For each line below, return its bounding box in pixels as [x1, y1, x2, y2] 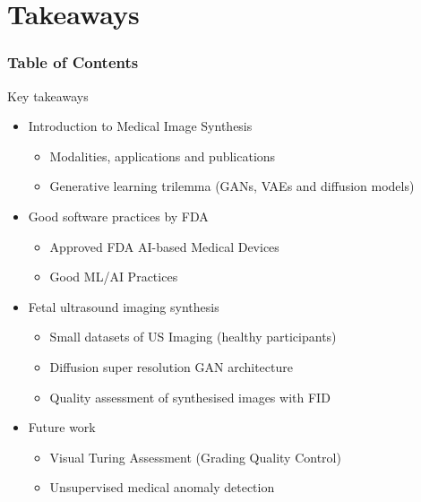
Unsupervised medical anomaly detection [49, 478, 275, 497]
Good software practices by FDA [28, 206, 209, 225]
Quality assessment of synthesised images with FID [49, 387, 331, 406]
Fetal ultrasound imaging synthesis [28, 297, 219, 316]
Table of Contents [7, 51, 139, 74]
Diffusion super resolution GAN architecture [49, 357, 293, 376]
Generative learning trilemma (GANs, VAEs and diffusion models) [49, 177, 415, 195]
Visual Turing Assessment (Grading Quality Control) [49, 447, 341, 466]
